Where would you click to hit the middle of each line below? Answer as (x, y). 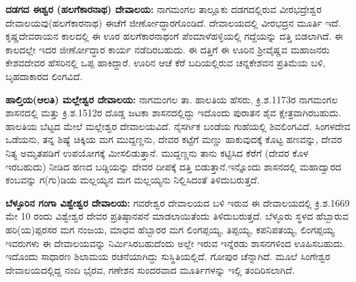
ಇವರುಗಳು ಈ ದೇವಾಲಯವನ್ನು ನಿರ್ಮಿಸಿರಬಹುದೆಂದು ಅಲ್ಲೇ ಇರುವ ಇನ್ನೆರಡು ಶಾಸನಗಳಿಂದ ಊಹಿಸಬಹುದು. (176, 243)
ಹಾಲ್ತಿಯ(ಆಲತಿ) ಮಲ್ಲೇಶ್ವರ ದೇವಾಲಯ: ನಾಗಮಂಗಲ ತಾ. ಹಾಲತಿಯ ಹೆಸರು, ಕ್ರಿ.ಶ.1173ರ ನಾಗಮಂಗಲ (172, 99)
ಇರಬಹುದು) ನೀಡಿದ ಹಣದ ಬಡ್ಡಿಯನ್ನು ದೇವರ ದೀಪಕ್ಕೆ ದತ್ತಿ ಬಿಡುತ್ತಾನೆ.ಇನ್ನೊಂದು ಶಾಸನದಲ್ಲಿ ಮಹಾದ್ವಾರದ (174, 166)
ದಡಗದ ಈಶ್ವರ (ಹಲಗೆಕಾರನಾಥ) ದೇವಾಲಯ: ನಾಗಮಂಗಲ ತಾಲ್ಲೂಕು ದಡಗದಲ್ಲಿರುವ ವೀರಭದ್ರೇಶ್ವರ (164, 9)
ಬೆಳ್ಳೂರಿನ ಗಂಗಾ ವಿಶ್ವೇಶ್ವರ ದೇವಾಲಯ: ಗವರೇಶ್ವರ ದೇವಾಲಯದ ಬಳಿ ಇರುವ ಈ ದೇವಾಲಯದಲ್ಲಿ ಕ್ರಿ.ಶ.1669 (178, 202)
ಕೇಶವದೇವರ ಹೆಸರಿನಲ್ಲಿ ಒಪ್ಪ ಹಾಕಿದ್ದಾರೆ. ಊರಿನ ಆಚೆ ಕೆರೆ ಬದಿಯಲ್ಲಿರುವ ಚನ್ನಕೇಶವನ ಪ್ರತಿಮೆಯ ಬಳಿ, (166, 63)
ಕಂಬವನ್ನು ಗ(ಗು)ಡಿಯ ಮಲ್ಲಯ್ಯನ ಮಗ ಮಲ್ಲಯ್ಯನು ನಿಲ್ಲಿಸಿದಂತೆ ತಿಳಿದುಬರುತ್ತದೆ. (133, 180)
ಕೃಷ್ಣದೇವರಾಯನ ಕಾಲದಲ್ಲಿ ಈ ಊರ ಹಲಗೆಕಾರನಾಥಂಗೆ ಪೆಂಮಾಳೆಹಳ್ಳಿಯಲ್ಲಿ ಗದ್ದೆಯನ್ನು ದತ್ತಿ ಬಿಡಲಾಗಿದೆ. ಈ (174, 36)
